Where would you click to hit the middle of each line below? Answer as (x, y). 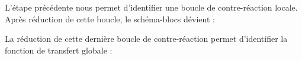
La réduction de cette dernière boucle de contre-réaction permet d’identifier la (146, 39)
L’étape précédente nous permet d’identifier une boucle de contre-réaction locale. (151, 7)
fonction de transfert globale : (59, 50)
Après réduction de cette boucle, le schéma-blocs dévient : (110, 19)
